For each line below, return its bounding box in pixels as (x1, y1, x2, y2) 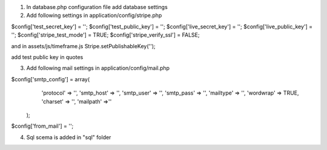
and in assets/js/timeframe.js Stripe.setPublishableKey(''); (11, 42, 156, 49)
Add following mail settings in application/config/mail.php (26, 64, 170, 72)
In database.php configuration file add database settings (26, 4, 168, 10)
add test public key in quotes (11, 53, 84, 60)
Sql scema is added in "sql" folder (26, 133, 111, 141)
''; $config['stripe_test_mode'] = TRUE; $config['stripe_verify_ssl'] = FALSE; (11, 31, 200, 39)
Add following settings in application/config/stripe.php (26, 12, 162, 19)
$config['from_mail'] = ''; (11, 122, 74, 130)
